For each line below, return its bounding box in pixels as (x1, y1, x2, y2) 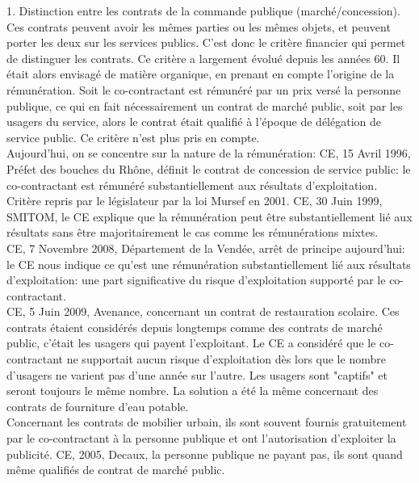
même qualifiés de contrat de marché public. (6, 461, 225, 478)
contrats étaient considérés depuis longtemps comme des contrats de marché (6, 318, 383, 335)
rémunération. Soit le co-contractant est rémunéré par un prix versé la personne (6, 81, 401, 98)
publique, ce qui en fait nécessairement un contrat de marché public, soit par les (6, 97, 403, 114)
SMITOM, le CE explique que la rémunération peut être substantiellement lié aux (6, 208, 413, 225)
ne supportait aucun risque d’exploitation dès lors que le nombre (66, 351, 386, 367)
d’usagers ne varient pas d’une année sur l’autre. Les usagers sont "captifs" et (6, 366, 388, 383)
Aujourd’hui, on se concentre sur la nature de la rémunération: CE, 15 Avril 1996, (6, 145, 411, 162)
